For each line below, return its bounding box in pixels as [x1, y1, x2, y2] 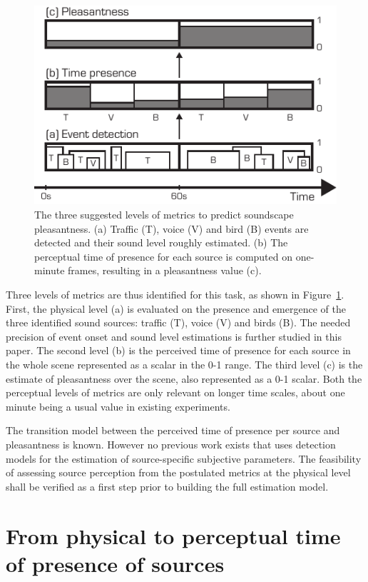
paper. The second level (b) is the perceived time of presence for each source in [6, 343, 351, 358]
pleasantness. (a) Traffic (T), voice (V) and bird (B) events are [34, 221, 309, 236]
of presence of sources [6, 548, 225, 578]
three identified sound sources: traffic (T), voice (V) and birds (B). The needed [6, 315, 351, 330]
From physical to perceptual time [6, 521, 341, 550]
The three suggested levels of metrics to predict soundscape [34, 207, 294, 222]
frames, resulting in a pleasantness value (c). [68, 263, 262, 278]
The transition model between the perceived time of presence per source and [6, 423, 340, 438]
